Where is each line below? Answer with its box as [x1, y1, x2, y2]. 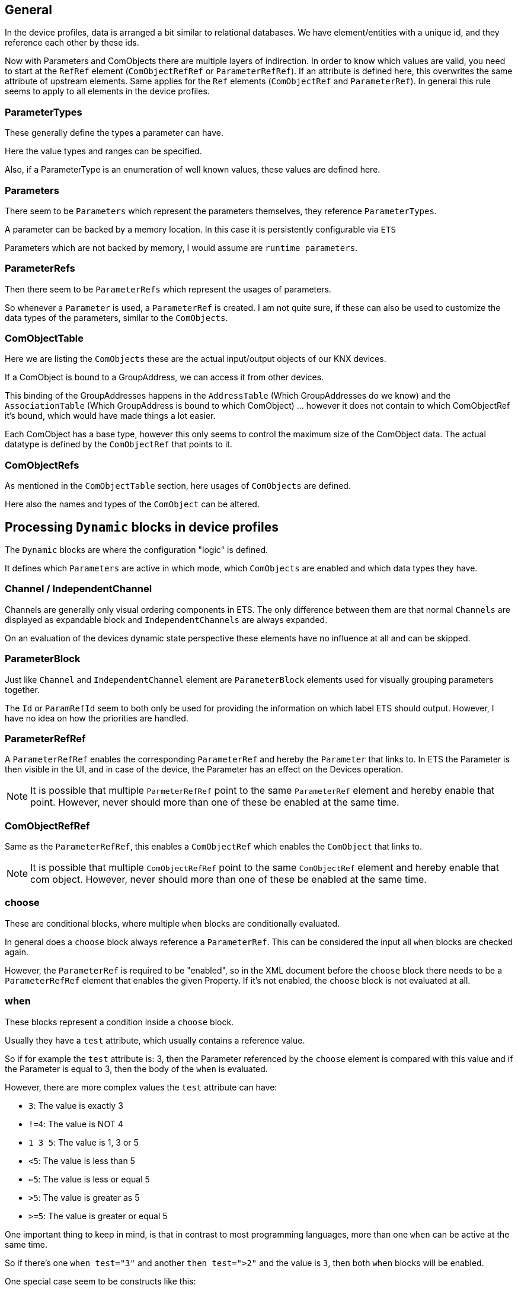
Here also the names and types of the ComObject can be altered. [5, 499, 260, 510]
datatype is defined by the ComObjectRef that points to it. [5, 439, 232, 450]
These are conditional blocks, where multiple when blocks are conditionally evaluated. [5, 918, 340, 928]
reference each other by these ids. [5, 37, 139, 48]
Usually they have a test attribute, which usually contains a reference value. [5, 1035, 305, 1045]
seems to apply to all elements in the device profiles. [5, 86, 210, 97]
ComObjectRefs [5, 459, 79, 471]
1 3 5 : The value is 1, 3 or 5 [28, 1137, 139, 1147]
